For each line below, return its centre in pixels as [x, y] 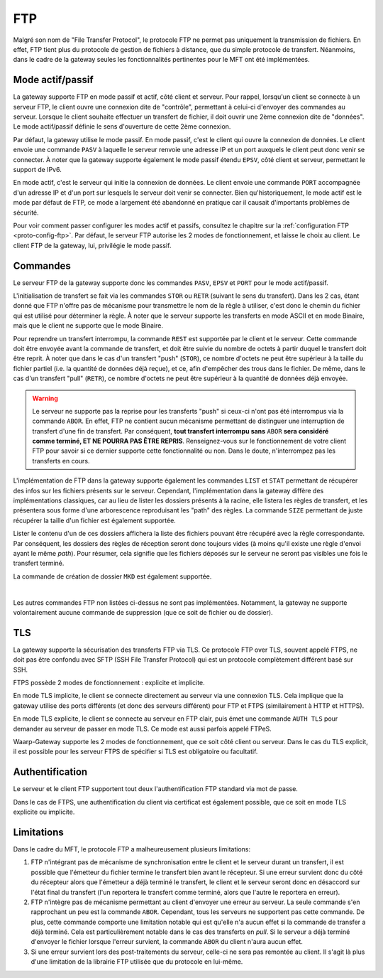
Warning [45, 398]
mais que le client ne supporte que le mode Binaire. [88, 326]
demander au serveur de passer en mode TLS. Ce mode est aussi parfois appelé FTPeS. [143, 729]
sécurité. [26, 213]
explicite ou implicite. [44, 812]
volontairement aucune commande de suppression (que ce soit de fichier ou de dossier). [143, 612]
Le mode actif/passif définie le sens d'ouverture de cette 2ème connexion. [122, 127]
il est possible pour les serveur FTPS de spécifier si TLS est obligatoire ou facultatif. [135, 752]
